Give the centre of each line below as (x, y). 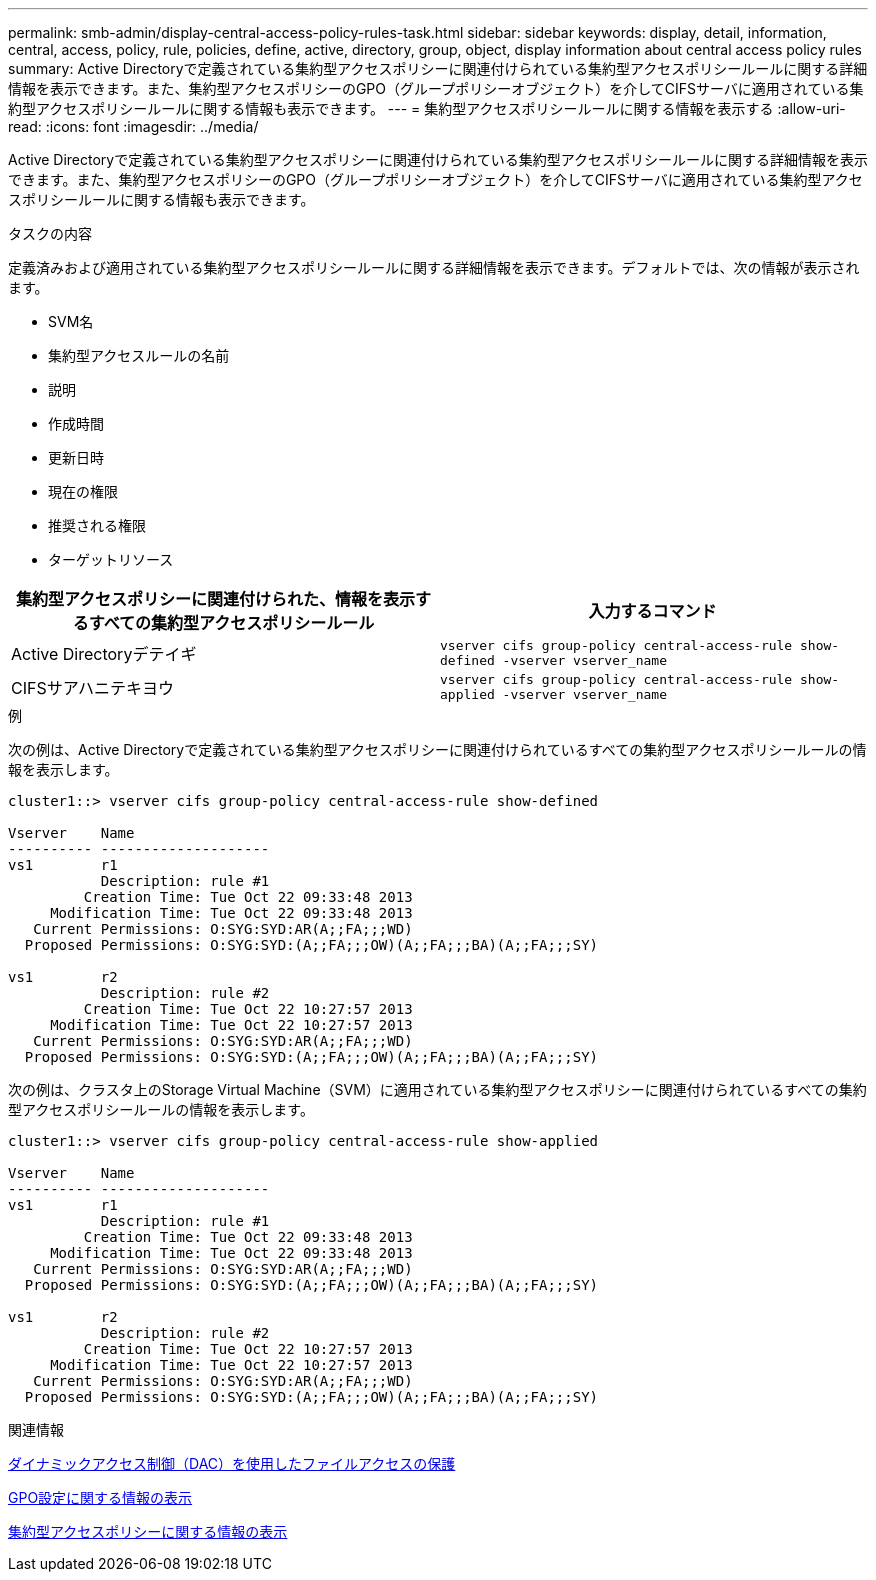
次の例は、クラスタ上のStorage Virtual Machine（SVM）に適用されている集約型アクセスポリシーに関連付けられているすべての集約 (437, 1089)
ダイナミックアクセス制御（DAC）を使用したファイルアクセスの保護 (232, 1463)
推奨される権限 (97, 525)
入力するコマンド (652, 611)
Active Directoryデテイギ (104, 654)
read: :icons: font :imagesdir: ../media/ (133, 126)
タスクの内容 (50, 233)
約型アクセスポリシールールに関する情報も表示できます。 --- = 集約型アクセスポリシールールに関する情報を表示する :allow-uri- (427, 108)
